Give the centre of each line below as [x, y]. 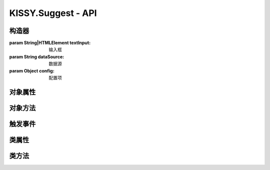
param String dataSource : [37, 56]
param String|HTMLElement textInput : [50, 43]
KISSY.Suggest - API [53, 13]
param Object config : [32, 70]
